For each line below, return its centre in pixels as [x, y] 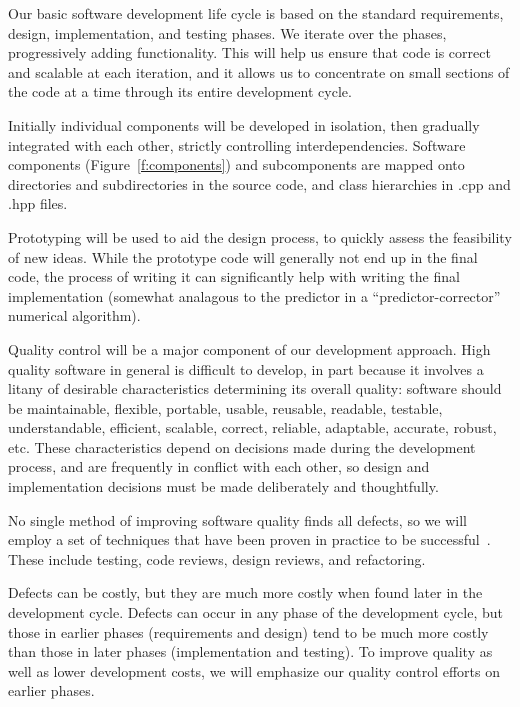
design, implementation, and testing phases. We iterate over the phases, [227, 32]
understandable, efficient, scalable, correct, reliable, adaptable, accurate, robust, [252, 427]
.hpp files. [38, 203]
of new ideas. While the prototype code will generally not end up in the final [243, 256]
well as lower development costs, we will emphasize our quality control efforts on [254, 670]
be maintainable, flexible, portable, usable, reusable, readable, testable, [225, 407]
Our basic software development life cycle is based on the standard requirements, [256, 13]
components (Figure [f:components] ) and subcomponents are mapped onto [236, 164]
